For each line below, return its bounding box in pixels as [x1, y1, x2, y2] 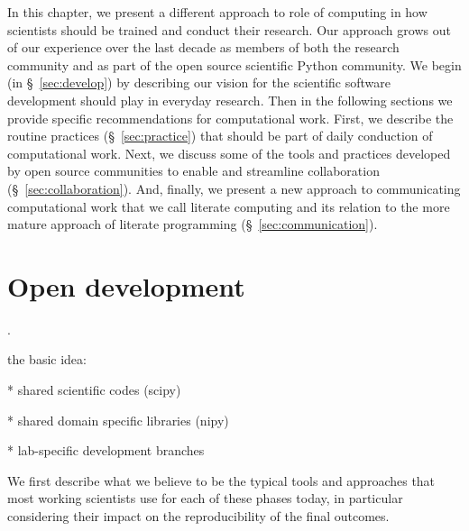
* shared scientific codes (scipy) [7, 380, 181, 399]
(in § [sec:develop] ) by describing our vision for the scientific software [7, 73, 391, 92]
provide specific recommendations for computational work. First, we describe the [7, 108, 454, 127]
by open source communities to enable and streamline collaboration [7, 161, 380, 180]
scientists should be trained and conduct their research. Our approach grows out [7, 20, 451, 39]
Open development [7, 267, 245, 304]
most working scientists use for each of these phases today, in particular [7, 489, 403, 508]
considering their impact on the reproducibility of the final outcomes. [7, 507, 390, 525]
